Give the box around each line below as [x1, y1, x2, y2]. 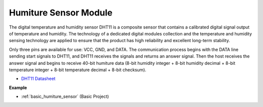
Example [9, 85, 27, 91]
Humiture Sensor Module [9, 7, 113, 18]
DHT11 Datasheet [21, 76, 56, 82]
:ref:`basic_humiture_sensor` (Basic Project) [21, 93, 109, 99]
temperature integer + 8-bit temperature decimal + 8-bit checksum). [9, 67, 147, 73]
